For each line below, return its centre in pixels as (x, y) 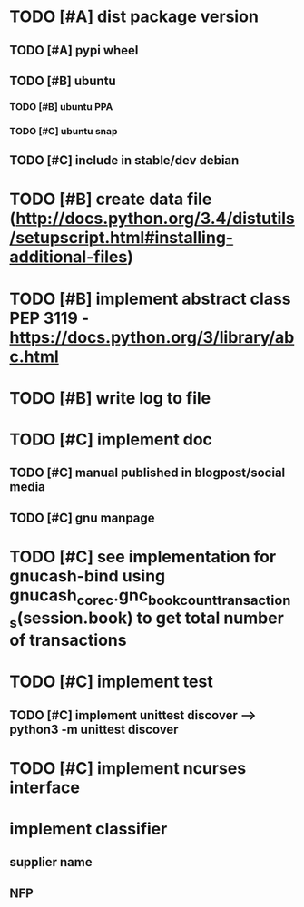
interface (44, 787)
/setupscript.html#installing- (122, 238)
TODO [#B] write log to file (110, 398)
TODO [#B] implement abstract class (151, 299)
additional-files (69, 257)
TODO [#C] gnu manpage (83, 517)
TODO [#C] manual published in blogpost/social (147, 473)
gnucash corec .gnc (79, 597)
